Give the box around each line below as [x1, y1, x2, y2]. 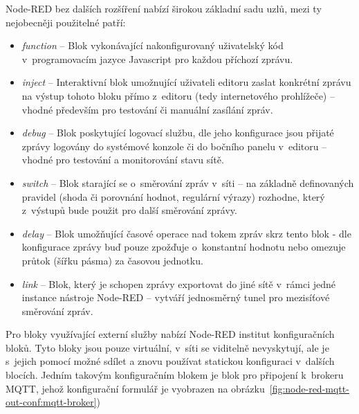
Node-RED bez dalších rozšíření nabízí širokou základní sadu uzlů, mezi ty [6, 1, 322, 15]
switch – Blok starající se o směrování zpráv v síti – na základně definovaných [21, 175, 354, 190]
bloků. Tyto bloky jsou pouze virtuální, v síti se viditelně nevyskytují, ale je [6, 340, 329, 354]
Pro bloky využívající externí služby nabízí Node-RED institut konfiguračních [6, 327, 335, 341]
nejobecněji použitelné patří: [6, 15, 126, 29]
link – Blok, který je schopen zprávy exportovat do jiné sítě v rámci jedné [21, 276, 335, 291]
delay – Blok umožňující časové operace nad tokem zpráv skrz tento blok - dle [21, 226, 351, 240]
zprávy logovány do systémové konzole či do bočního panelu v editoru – [21, 138, 327, 153]
